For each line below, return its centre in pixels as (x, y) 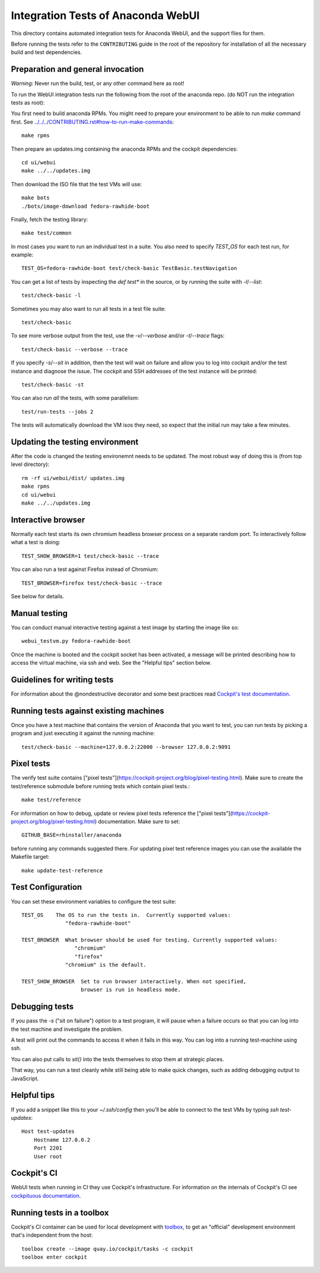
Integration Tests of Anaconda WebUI (105, 15)
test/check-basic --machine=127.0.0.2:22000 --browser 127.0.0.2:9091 (126, 747)
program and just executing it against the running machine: (83, 734)
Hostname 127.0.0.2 (62, 1140)
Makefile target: (30, 857)
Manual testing (39, 613)
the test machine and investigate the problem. (67, 1029)
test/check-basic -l (51, 296)
